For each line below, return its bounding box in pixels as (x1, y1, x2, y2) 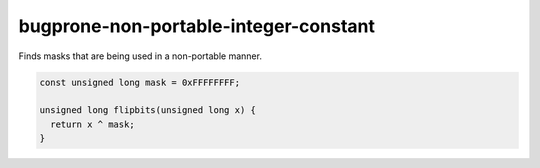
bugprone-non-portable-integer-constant (18, 15, 375, 37)
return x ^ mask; (50, 118, 135, 130)
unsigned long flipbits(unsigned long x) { (39, 105, 257, 116)
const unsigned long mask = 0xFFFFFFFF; (39, 76, 240, 88)
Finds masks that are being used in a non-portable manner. (18, 50, 262, 62)
